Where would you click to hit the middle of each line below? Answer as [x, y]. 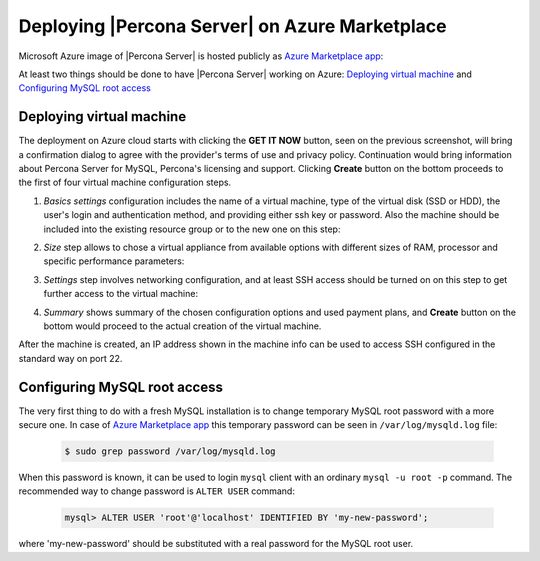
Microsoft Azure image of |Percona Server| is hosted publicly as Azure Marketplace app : [201, 56]
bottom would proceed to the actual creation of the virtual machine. [182, 326]
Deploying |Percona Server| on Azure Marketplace [232, 26]
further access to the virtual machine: [121, 294]
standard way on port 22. [70, 358]
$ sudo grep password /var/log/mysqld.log [170, 451]
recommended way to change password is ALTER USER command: [156, 491]
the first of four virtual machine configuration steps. [125, 182]
